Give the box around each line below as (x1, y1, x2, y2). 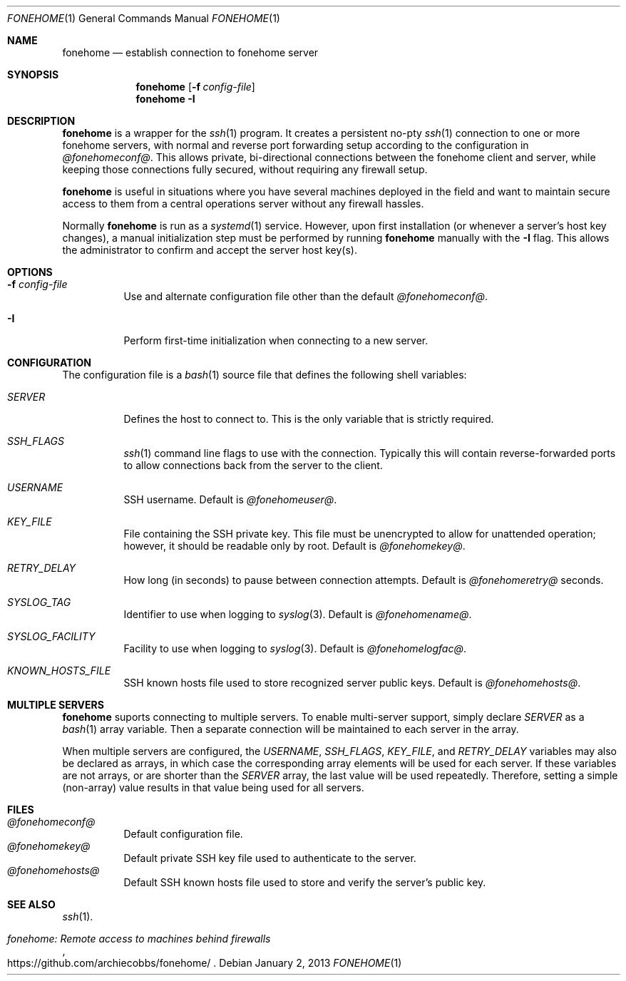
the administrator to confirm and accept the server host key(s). (62, 244, 358, 256)
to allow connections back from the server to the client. (123, 459, 383, 471)
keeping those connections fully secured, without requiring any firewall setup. (62, 163, 428, 175)
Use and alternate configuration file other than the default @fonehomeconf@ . (123, 290, 488, 302)
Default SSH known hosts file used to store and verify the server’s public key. (123, 876, 486, 888)
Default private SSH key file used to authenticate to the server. (123, 852, 416, 864)
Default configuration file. (123, 828, 243, 840)
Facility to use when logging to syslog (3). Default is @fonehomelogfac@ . (123, 642, 467, 654)
